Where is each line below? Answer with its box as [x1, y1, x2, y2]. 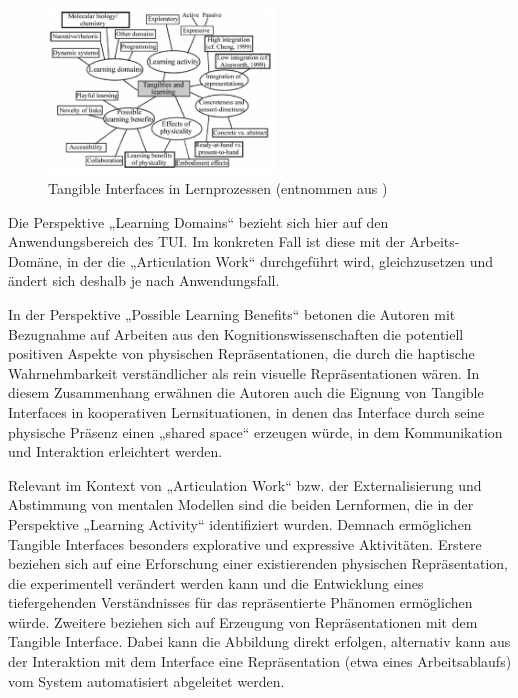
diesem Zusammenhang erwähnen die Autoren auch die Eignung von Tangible [8, 382, 484, 403]
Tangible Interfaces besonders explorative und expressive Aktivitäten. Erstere [8, 533, 482, 554]
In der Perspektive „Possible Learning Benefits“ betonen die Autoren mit [8, 303, 456, 324]
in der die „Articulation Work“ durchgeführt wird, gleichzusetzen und [66, 250, 494, 271]
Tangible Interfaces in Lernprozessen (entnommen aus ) [48, 178, 388, 198]
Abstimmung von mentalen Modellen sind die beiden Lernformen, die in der [8, 494, 474, 515]
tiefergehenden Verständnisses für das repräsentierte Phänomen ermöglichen [8, 592, 473, 613]
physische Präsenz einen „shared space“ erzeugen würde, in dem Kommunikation [8, 421, 503, 442]
